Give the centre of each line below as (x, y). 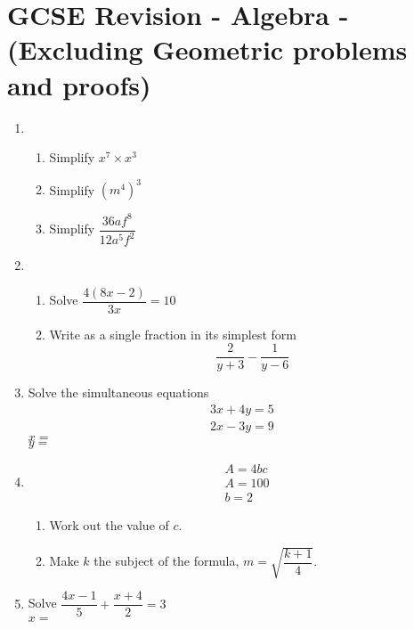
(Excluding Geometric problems (207, 49)
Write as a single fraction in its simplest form (173, 334)
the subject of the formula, (166, 560)
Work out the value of (109, 525)
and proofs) (79, 84)
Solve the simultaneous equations (118, 392)
